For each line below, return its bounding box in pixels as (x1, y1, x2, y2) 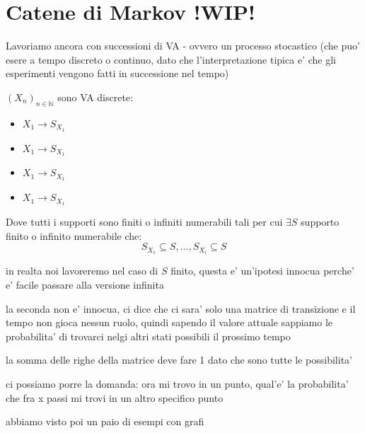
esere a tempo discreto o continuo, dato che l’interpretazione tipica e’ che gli (6, 52, 336, 67)
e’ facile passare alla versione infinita (6, 277, 164, 292)
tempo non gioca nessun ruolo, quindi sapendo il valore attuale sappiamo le (6, 315, 333, 330)
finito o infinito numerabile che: (6, 228, 142, 243)
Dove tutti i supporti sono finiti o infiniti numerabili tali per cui (6, 214, 283, 229)
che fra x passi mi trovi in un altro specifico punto (6, 390, 224, 405)
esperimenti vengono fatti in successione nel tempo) (6, 66, 229, 81)
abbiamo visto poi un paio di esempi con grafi (6, 414, 204, 429)
